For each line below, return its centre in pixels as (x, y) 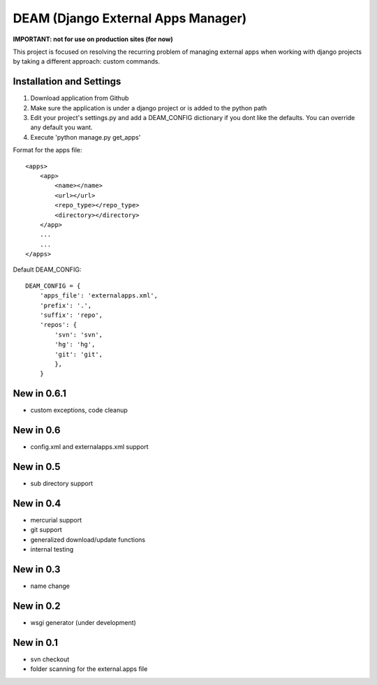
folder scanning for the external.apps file (89, 669)
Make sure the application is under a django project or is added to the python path (149, 108)
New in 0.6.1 (39, 393)
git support (46, 530)
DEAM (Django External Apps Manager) (130, 18)
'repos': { (58, 325)
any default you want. (62, 127)
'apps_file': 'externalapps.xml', (99, 296)
